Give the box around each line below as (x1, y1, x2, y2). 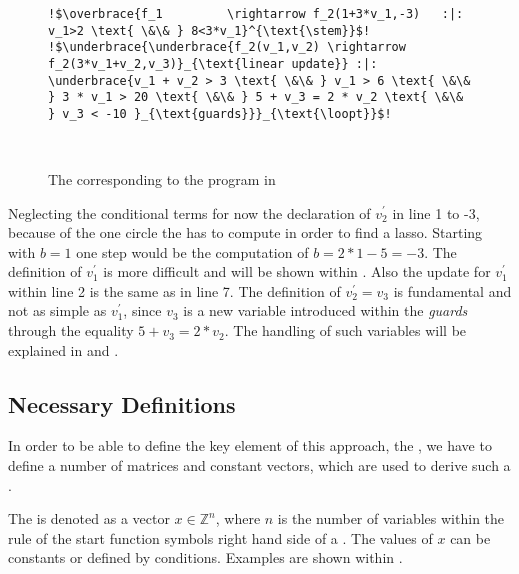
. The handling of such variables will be (224, 320, 467, 341)
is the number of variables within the (277, 508, 505, 529)
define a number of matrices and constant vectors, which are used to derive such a (8, 455, 511, 476)
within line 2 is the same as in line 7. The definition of (8, 280, 341, 301)
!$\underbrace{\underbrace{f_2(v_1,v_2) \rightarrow (48, 40, 406, 55)
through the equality (8, 320, 134, 341)
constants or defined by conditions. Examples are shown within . (8, 547, 403, 568)
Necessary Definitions (8, 388, 236, 419)
